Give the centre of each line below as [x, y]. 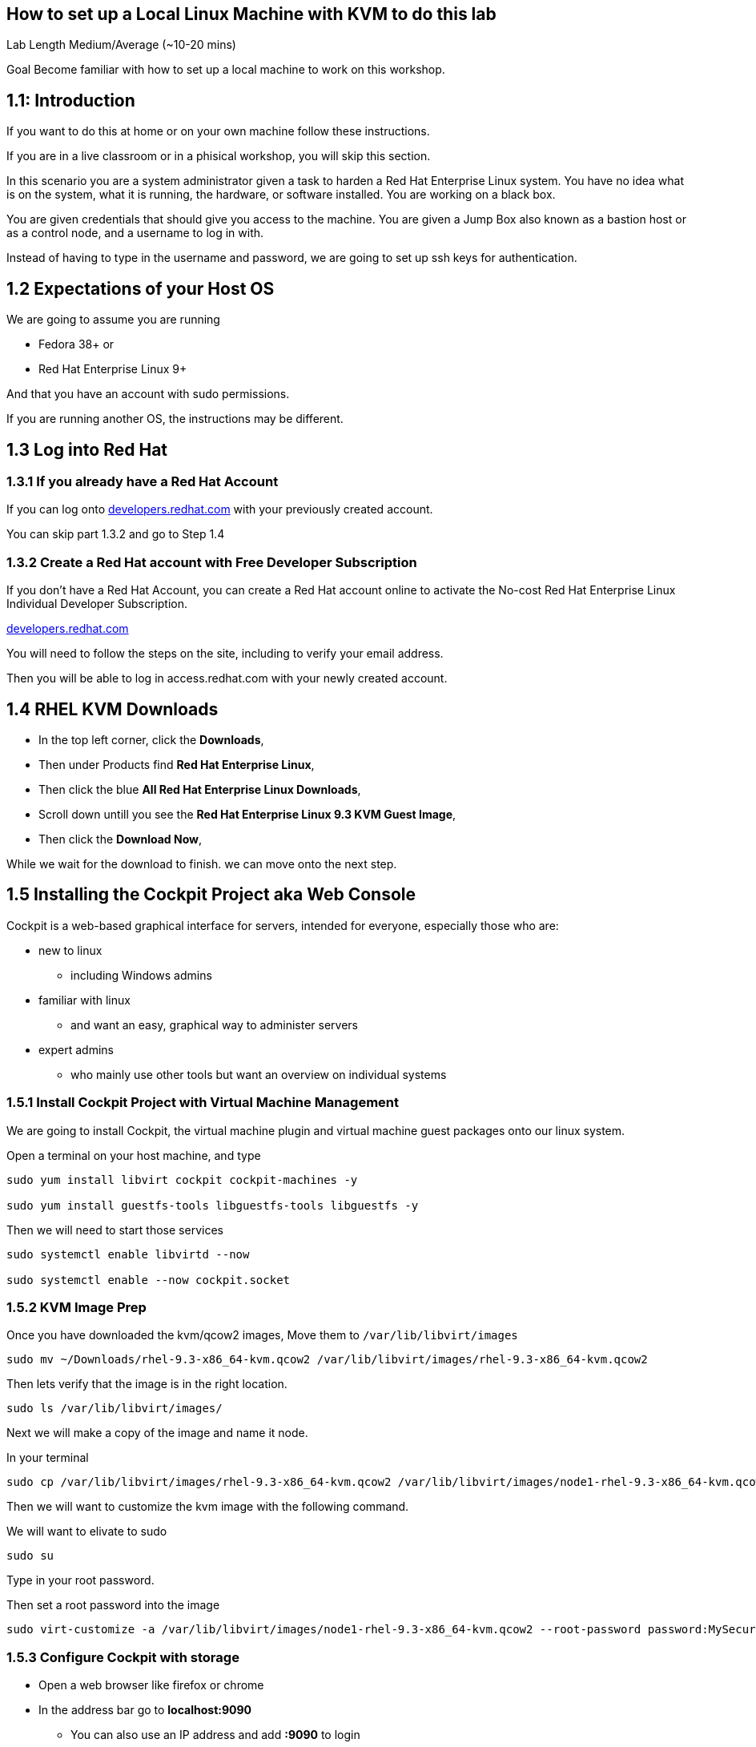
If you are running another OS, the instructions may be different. [175, 419]
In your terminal [48, 1458]
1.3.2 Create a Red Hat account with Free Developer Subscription [212, 562]
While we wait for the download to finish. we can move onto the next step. [202, 863]
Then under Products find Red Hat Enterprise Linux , [177, 764]
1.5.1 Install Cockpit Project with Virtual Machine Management [203, 1103]
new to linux [70, 950]
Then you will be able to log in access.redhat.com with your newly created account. [227, 678]
